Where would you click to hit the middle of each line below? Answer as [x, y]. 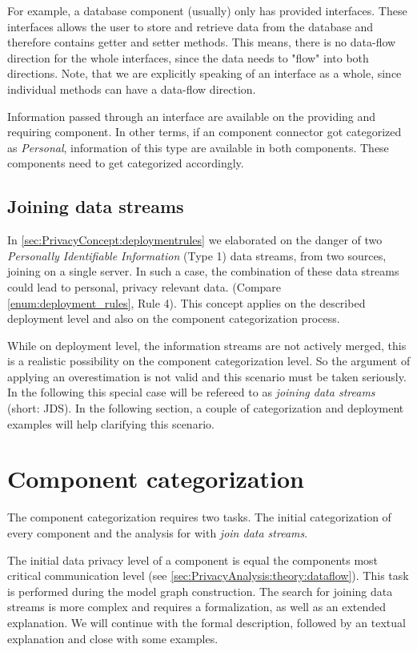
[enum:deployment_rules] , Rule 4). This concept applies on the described [186, 302]
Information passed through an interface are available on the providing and [192, 116]
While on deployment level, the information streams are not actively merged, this [207, 345]
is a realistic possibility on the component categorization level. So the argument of [209, 361]
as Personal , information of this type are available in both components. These [198, 147]
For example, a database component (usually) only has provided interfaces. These [207, 10]
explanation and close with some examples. [113, 638]
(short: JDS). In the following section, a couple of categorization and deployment [206, 408]
